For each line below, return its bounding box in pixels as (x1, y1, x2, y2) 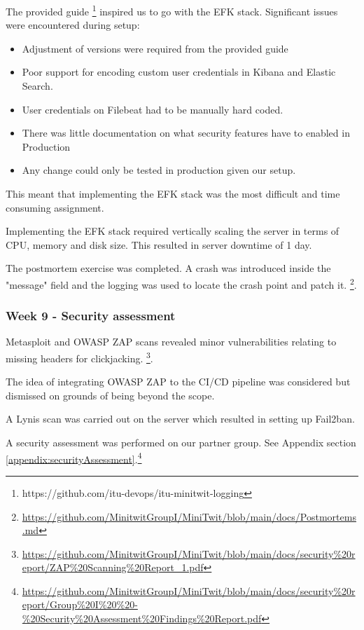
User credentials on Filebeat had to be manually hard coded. (22, 102, 283, 116)
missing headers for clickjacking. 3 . (6, 349, 153, 365)
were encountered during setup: (6, 18, 140, 32)
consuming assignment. (6, 200, 104, 214)
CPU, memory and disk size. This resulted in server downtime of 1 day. (6, 237, 312, 252)
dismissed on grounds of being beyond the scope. (6, 388, 215, 402)
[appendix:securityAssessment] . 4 (6, 449, 142, 466)
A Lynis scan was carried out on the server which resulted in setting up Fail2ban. (6, 411, 355, 426)
